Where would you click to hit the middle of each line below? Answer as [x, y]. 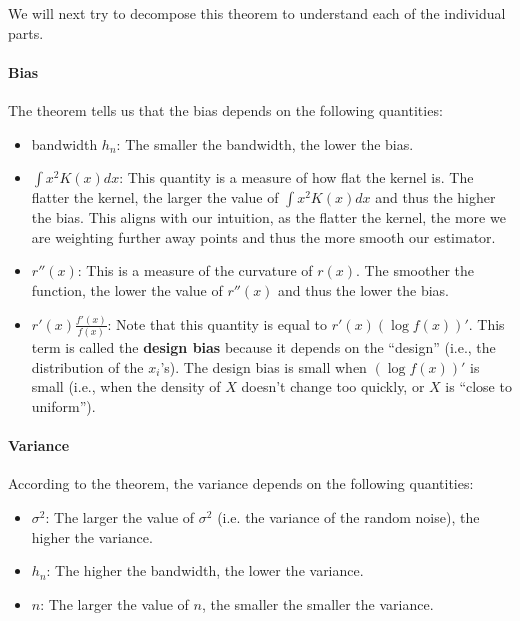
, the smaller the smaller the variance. [317, 603]
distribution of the [87, 366]
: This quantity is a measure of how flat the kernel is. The [296, 177]
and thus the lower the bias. [363, 289]
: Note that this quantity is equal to [217, 323]
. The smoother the [415, 270]
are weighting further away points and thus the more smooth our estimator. [263, 236]
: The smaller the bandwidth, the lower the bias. [265, 143]
